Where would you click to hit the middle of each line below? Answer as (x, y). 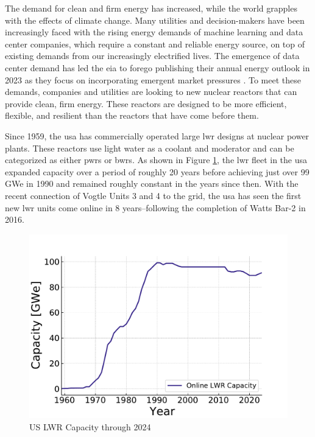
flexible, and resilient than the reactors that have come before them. (132, 115)
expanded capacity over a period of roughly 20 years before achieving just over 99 (157, 171)
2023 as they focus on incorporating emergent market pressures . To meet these (153, 79)
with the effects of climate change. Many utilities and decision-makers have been (155, 20)
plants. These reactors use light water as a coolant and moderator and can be (150, 148)
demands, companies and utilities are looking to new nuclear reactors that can (151, 92)
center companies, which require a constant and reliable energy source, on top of (155, 44)
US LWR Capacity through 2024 (90, 426)
